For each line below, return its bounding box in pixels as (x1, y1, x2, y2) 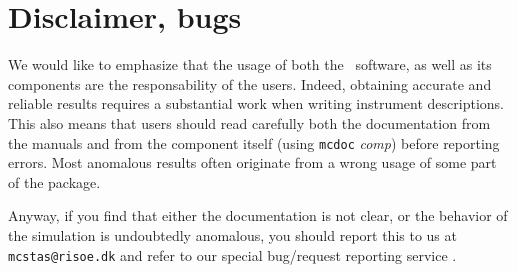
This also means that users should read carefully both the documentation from (8, 112, 491, 133)
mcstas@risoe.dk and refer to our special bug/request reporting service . (8, 244, 457, 265)
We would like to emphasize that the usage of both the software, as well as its (8, 54, 492, 75)
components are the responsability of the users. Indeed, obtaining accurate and (8, 73, 492, 94)
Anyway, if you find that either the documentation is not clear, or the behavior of (8, 205, 508, 226)
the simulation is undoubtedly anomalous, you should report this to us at (8, 224, 457, 245)
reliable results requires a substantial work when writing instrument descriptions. (8, 93, 505, 114)
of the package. (8, 171, 101, 192)
